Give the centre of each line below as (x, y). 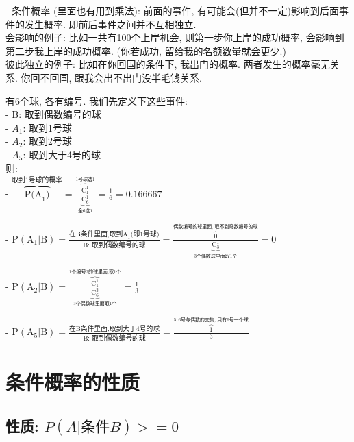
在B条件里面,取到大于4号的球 (115, 329)
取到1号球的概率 (37, 180)
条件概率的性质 (73, 381)
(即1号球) (145, 235)
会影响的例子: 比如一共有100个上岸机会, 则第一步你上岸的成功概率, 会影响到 (175, 37)
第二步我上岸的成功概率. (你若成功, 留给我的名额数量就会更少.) (146, 50)
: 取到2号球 (48, 141)
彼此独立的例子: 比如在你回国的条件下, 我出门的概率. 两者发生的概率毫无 (168, 64)
